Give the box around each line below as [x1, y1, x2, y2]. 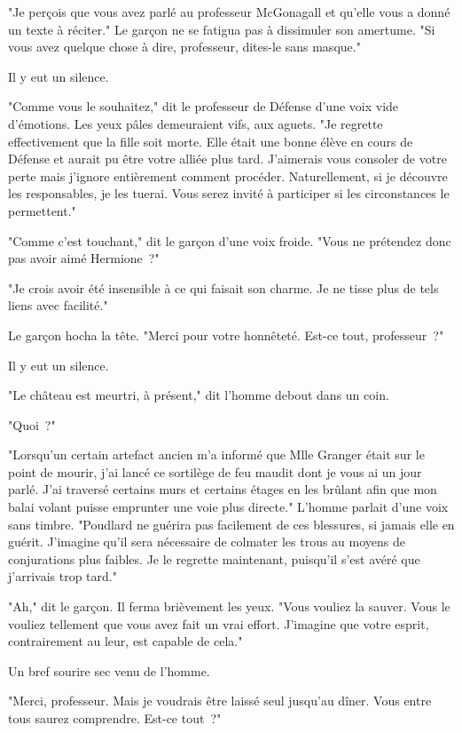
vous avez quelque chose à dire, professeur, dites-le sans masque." [8, 37, 361, 56]
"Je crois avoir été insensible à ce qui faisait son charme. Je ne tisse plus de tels [8, 278, 439, 297]
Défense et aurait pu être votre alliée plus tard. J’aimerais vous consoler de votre [8, 149, 447, 168]
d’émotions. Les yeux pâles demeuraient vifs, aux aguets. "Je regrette [8, 114, 383, 132]
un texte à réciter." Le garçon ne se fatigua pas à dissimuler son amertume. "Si [8, 20, 435, 38]
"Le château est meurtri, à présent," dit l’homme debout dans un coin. [8, 386, 389, 404]
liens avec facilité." [8, 296, 108, 315]
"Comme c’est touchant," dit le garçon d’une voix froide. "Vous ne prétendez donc [8, 231, 451, 250]
